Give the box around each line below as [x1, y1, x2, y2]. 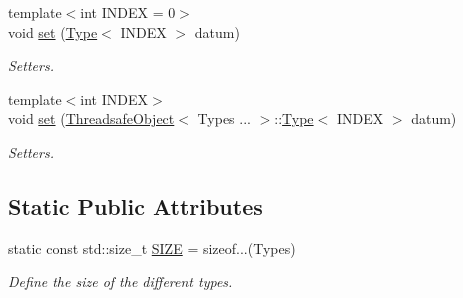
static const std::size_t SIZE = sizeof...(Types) [8, 237, 296, 258]
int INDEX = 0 [80, 2, 176, 22]
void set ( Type [8, 21, 98, 42]
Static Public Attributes [8, 190, 263, 221]
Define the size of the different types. [8, 271, 233, 292]
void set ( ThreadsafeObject [8, 108, 175, 129]
